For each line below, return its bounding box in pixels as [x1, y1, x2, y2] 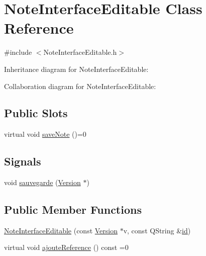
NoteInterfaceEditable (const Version [4, 225, 118, 235]
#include [4, 47, 32, 57]
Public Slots [4, 105, 68, 121]
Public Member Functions [4, 202, 142, 217]
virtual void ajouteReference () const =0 [4, 242, 129, 252]
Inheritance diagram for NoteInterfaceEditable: [4, 63, 149, 74]
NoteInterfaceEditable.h [43, 47, 117, 57]
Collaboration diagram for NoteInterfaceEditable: [4, 80, 156, 91]
